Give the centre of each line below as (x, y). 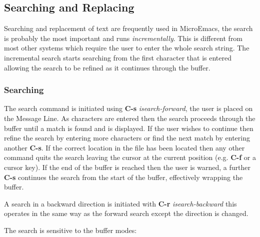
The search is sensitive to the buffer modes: (70, 230)
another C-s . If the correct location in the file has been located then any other (124, 147)
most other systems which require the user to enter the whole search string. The (127, 48)
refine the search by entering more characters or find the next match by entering (127, 138)
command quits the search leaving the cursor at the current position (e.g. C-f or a (130, 157)
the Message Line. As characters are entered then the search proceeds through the (130, 118)
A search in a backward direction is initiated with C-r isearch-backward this (120, 203)
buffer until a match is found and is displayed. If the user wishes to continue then (129, 128)
